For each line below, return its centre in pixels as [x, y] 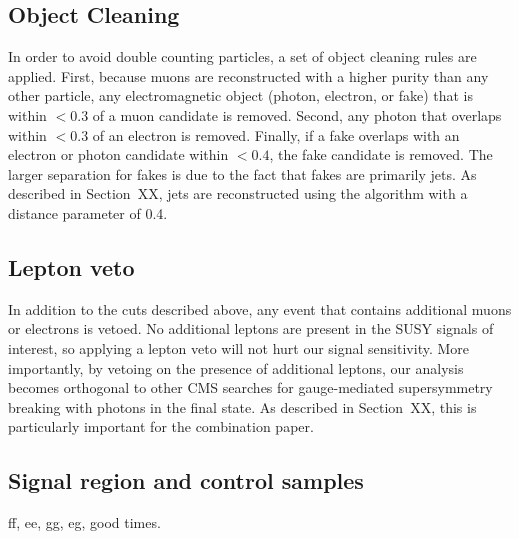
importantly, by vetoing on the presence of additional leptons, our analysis [236, 367]
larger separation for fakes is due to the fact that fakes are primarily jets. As [242, 173]
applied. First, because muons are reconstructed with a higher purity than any [248, 75]
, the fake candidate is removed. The [381, 154]
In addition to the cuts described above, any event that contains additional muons [260, 308]
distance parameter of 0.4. [88, 212]
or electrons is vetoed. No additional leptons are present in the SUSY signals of [251, 328]
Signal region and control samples [186, 480]
